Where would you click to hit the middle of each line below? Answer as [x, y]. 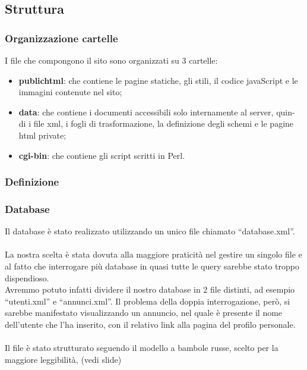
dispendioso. [27, 277]
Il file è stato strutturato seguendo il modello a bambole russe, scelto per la [142, 348]
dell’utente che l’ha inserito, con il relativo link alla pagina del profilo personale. [150, 324]
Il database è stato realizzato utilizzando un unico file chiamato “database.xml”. [150, 231]
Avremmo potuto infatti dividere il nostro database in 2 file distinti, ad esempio [150, 289]
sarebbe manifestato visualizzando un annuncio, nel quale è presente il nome [144, 313]
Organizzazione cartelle [61, 38]
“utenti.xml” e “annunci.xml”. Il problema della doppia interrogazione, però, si [148, 301]
